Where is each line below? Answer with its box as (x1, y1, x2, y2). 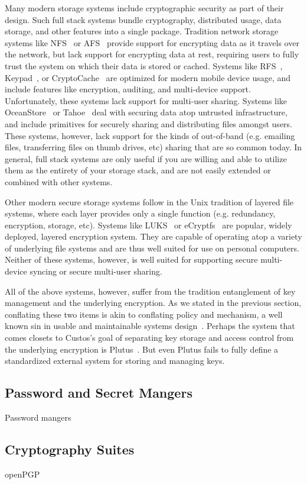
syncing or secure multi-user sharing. (30, 265, 162, 278)
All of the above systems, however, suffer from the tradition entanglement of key (5, 285, 296, 297)
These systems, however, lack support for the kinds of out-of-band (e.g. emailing (5, 129, 295, 141)
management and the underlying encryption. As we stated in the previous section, (5, 296, 302, 309)
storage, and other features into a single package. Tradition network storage (5, 25, 279, 37)
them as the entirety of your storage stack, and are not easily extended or (5, 164, 271, 176)
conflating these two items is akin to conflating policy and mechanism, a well (5, 308, 283, 320)
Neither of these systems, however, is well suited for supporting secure (5, 253, 258, 266)
